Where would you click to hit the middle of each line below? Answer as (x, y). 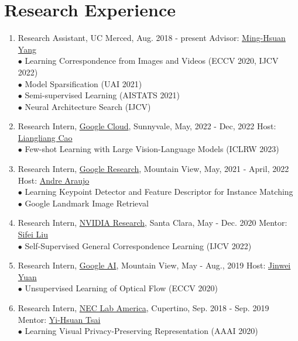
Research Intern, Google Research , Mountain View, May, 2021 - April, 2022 (153, 169)
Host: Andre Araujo (54, 180)
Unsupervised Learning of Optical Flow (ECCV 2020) (121, 288)
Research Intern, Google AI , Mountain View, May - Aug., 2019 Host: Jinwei (154, 265)
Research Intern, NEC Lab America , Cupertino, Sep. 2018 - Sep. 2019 (143, 308)
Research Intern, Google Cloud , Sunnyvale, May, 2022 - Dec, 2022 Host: (147, 126)
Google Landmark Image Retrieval (87, 203)
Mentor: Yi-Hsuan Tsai (59, 319)
